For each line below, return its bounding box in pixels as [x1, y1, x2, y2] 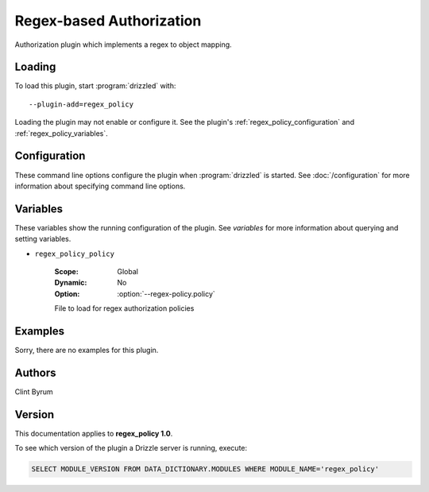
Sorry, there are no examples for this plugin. [14, 346, 159, 355]
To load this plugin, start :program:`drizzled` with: [14, 81, 176, 91]
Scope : [54, 267, 79, 276]
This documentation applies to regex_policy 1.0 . [14, 428, 173, 438]
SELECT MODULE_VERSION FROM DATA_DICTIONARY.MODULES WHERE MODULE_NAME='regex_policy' [31, 465, 380, 474]
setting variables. [14, 234, 71, 244]
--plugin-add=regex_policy [29, 99, 134, 109]
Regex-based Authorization [14, 12, 202, 29]
